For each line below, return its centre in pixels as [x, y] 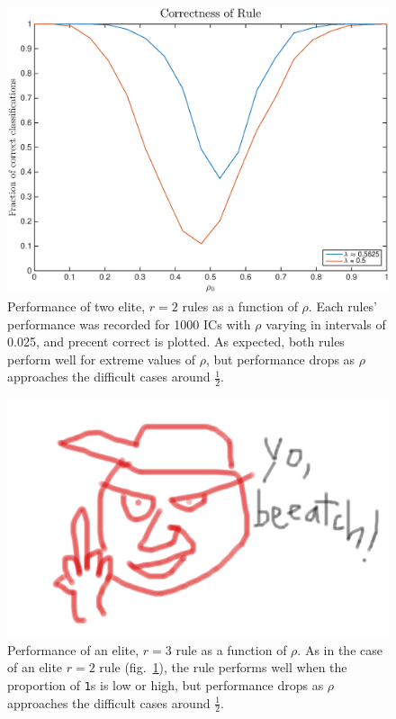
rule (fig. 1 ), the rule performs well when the [223, 667]
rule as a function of [231, 649]
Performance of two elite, [76, 306]
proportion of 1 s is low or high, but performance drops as [166, 684]
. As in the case [340, 649]
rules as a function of [240, 306]
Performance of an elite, [73, 649]
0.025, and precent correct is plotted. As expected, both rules [176, 342]
